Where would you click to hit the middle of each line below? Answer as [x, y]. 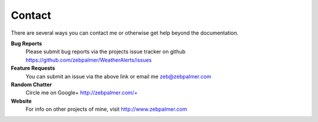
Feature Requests [33, 68]
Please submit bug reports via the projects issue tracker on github [105, 52]
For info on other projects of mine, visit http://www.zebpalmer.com [107, 109]
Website [21, 101]
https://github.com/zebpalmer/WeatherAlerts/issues [89, 60]
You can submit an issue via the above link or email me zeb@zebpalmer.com [118, 76]
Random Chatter [32, 84]
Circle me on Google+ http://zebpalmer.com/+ [82, 93]
